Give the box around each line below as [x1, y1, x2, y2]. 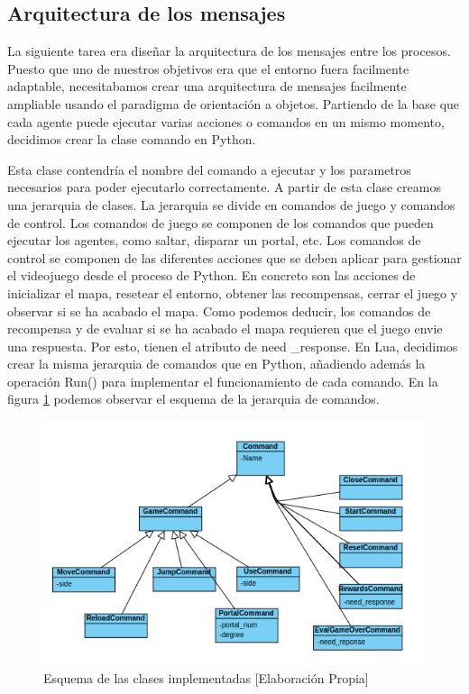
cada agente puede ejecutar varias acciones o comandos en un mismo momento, [7, 112, 445, 131]
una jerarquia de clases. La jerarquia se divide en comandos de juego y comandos [7, 195, 455, 214]
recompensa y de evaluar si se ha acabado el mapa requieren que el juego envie [7, 319, 443, 338]
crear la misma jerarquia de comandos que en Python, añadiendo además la [7, 354, 426, 373]
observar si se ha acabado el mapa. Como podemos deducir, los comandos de [7, 301, 431, 320]
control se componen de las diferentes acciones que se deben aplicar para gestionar [7, 248, 462, 267]
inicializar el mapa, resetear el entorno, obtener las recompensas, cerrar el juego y [7, 283, 458, 302]
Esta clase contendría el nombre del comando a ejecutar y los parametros [7, 160, 411, 178]
